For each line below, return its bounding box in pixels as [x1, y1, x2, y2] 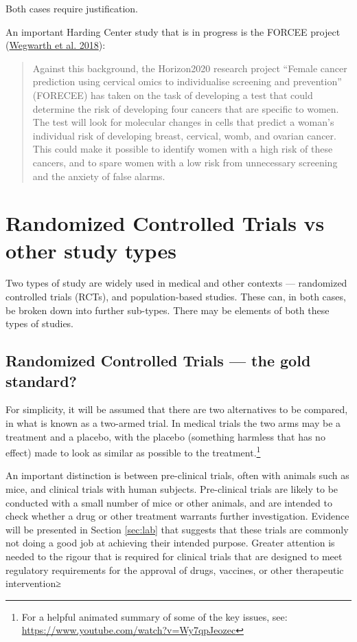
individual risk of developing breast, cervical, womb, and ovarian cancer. [32, 128, 336, 142]
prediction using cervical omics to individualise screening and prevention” [32, 74, 342, 89]
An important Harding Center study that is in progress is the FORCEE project [5, 24, 341, 38]
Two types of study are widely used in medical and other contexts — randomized [5, 276, 347, 290]
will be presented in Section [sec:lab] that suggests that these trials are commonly [5, 522, 349, 536]
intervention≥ [5, 576, 61, 590]
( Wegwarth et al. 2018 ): [5, 38, 106, 52]
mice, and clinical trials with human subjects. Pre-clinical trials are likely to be [5, 482, 338, 496]
